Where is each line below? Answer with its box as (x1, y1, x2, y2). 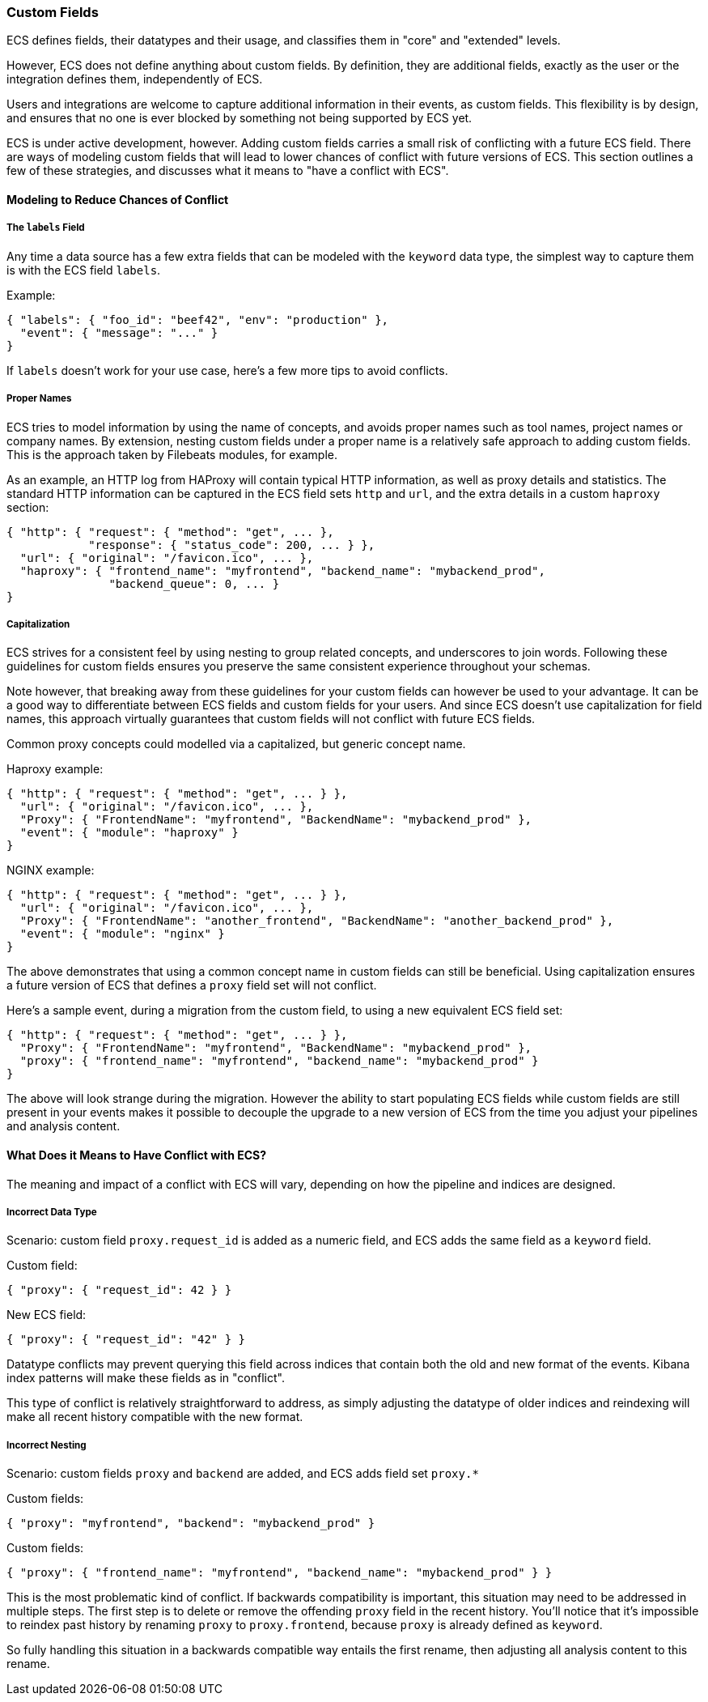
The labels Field (6, 222, 85, 234)
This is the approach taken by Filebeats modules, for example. (6, 447, 337, 462)
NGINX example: (6, 863, 95, 878)
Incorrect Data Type (6, 1206, 97, 1218)
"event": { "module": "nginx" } (19, 927, 225, 941)
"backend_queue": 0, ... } (108, 577, 280, 590)
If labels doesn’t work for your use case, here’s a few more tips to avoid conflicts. (6, 363, 448, 377)
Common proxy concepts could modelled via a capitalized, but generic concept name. (6, 737, 466, 751)
